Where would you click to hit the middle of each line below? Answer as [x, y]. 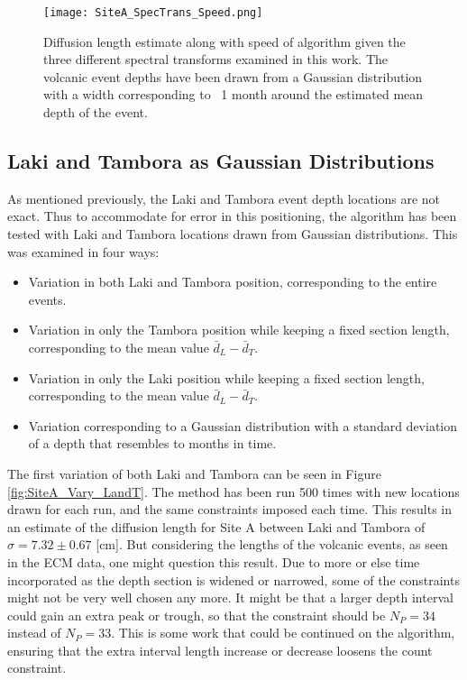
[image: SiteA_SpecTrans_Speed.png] [153, 13]
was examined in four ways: [83, 251]
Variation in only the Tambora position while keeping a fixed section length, [239, 330]
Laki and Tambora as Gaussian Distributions [221, 161]
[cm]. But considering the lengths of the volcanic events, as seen [272, 544]
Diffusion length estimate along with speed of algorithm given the [224, 41]
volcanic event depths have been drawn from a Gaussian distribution [233, 76]
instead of [34, 633]
